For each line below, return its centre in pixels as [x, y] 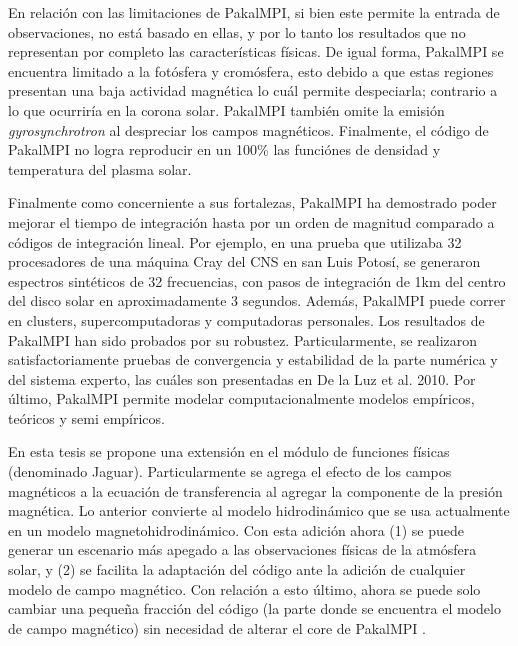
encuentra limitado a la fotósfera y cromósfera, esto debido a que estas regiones [251, 70]
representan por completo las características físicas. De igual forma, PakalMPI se [256, 51]
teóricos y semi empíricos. [86, 417]
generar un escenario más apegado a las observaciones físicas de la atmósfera [242, 549]
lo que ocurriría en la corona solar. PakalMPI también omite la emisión [226, 109]
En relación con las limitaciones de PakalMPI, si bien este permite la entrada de [254, 12]
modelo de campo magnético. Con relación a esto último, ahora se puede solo [244, 588]
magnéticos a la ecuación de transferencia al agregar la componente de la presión [255, 490]
